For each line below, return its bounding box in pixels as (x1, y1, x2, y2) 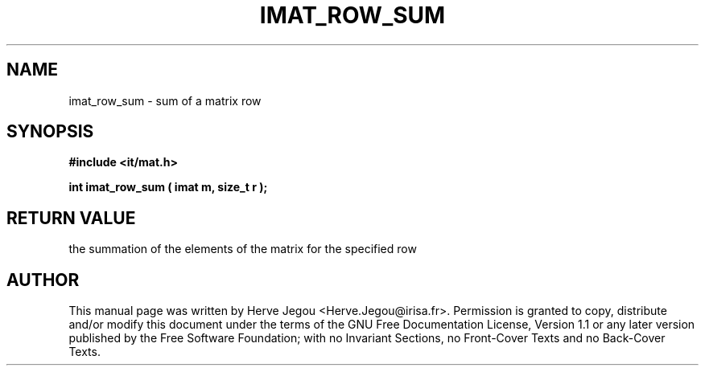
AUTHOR (6, 269, 80, 290)
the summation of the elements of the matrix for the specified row (68, 242, 417, 256)
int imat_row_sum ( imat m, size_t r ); (68, 180, 268, 194)
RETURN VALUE (6, 207, 136, 228)
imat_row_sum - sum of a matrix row (68, 93, 262, 108)
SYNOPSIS (6, 121, 94, 142)
